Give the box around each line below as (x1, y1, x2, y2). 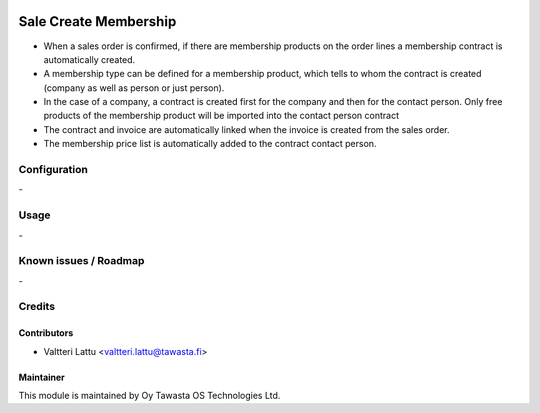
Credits (18, 300, 55, 314)
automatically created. (43, 53, 136, 65)
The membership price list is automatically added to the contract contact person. (43, 138, 377, 150)
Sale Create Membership (18, 13, 177, 30)
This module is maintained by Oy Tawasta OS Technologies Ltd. (18, 390, 281, 402)
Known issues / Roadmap (18, 254, 145, 268)
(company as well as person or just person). (43, 81, 225, 94)
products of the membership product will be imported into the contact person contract (43, 110, 400, 122)
